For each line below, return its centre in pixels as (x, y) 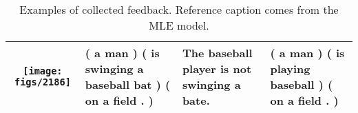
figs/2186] (42, 82)
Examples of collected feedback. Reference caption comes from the (179, 9)
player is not (217, 69)
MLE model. (179, 25)
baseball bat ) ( (128, 84)
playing (290, 69)
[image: (43, 71)
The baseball (217, 53)
